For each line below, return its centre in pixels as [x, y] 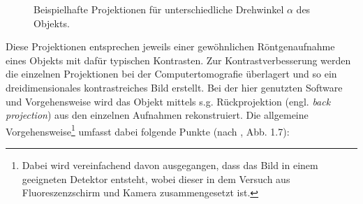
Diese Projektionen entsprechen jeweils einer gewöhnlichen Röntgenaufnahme [170, 46]
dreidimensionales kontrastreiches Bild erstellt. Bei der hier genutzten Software [174, 87]
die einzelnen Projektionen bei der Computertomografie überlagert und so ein [171, 74]
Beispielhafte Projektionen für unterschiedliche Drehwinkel [159, 9]
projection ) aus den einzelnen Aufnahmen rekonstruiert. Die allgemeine [157, 115]
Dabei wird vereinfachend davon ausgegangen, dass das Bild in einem [170, 165]
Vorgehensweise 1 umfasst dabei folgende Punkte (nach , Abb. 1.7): [148, 130]
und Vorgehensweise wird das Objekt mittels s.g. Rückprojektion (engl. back [168, 101]
